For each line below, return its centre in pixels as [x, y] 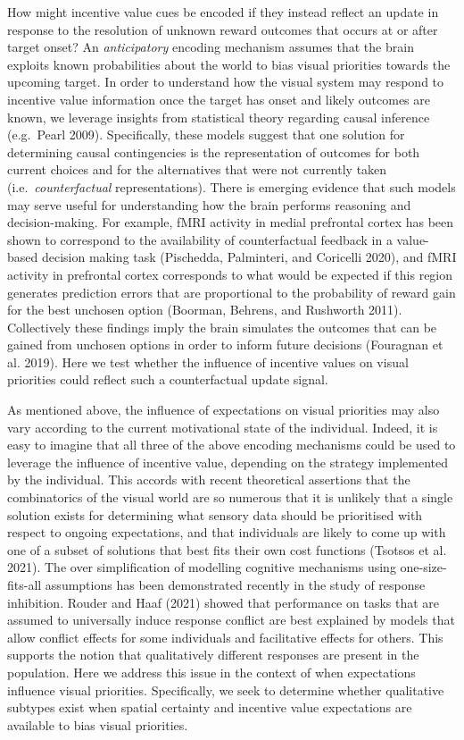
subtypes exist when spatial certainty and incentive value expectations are [210, 707]
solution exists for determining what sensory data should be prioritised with [215, 514]
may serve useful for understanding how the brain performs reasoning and [209, 204]
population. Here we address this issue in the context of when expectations [211, 672]
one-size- [423, 567]
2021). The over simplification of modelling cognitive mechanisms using [202, 567]
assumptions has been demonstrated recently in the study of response [235, 584]
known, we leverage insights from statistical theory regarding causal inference [219, 117]
